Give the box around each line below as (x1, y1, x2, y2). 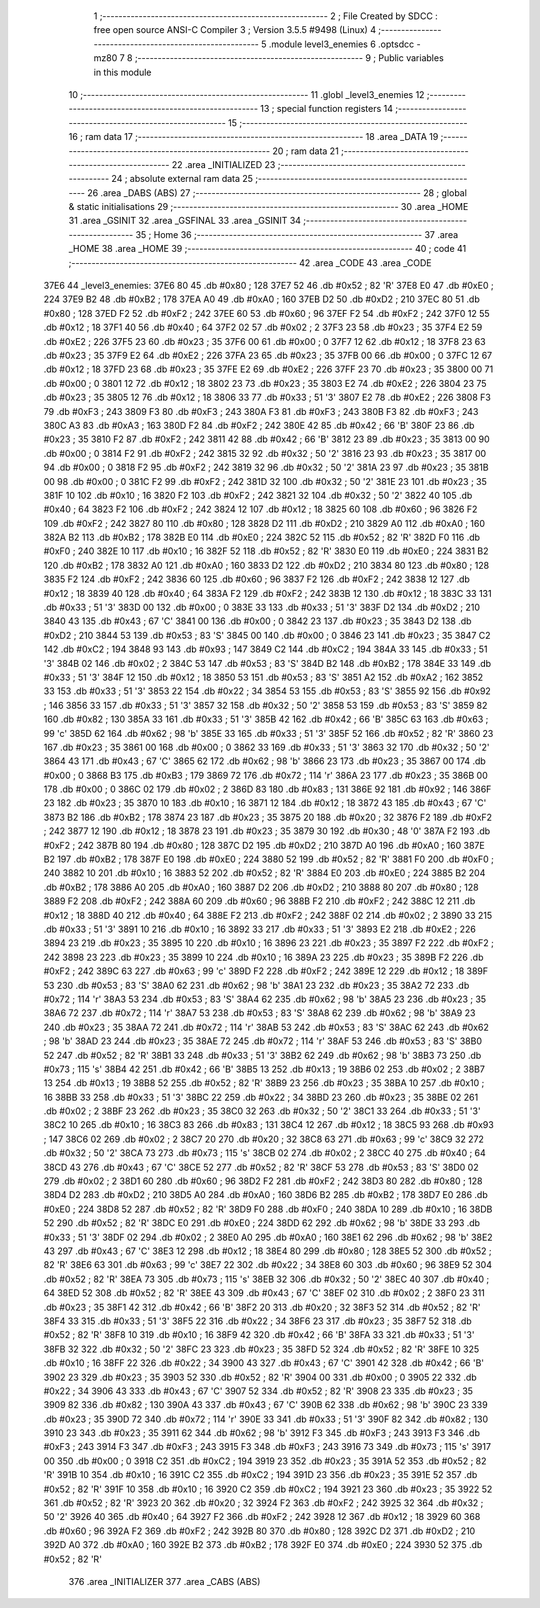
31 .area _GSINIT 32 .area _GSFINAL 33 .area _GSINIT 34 (68, 215, 302, 227)
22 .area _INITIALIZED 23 (171, 158, 276, 170)
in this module (93, 66, 152, 78)
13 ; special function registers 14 (260, 103, 394, 115)
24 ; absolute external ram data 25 (111, 173, 254, 185)
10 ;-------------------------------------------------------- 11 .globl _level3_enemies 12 (68, 88, 425, 100)
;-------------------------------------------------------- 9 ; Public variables (134, 52, 444, 64)
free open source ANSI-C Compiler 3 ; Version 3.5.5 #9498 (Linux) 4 (93, 24, 377, 36)
